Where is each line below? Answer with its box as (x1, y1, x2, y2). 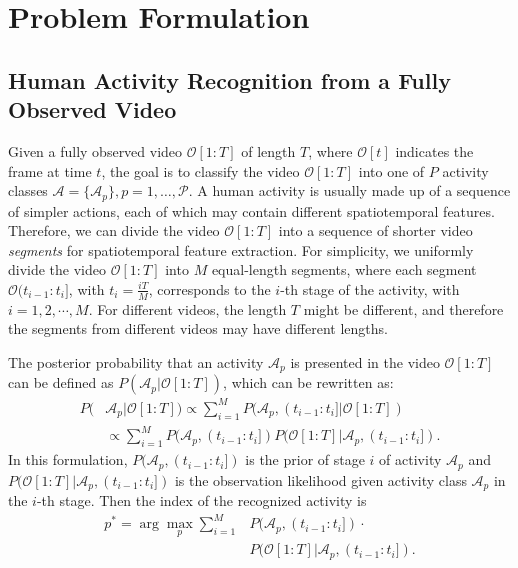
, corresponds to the (148, 278, 271, 299)
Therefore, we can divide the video (8, 220, 220, 241)
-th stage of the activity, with (280, 278, 460, 299)
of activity (379, 449, 442, 470)
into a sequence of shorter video (278, 220, 473, 241)
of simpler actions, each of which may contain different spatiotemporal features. (8, 200, 495, 221)
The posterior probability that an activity (8, 352, 264, 372)
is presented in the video (290, 352, 440, 372)
